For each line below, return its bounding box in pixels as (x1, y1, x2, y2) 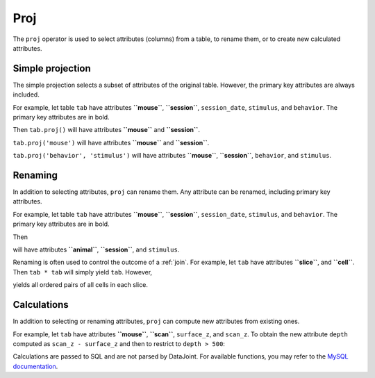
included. (12, 90, 40, 99)
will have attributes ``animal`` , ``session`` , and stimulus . (12, 245, 180, 254)
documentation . (12, 362, 58, 370)
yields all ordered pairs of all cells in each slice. (12, 281, 149, 289)
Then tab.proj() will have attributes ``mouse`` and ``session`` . (12, 126, 201, 134)
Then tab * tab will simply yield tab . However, (12, 268, 153, 276)
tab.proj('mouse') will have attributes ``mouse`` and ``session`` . (12, 138, 210, 147)
